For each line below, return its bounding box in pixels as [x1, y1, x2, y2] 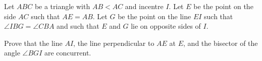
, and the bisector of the [183, 37, 258, 48]
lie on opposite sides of [131, 21, 201, 31]
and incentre [125, 1, 164, 11]
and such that [57, 21, 99, 31]
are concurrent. [44, 47, 91, 58]
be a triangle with [34, 1, 90, 11]
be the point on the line [118, 11, 191, 21]
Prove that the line [4, 37, 63, 48]
